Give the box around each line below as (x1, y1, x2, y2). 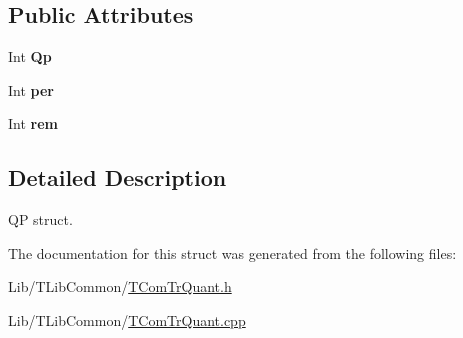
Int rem (8, 113, 58, 134)
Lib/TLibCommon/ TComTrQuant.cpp (8, 309, 246, 330)
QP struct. (8, 209, 73, 230)
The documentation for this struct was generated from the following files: (8, 242, 457, 263)
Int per (8, 79, 54, 100)
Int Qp (8, 46, 52, 67)
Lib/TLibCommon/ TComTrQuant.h (8, 276, 232, 297)
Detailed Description (8, 162, 227, 193)
